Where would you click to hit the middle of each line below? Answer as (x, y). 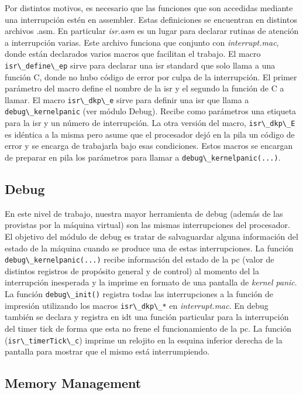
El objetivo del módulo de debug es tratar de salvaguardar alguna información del (151, 236)
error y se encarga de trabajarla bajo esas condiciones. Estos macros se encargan (149, 146)
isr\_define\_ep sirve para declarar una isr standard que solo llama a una (140, 65)
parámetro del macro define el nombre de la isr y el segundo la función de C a (144, 88)
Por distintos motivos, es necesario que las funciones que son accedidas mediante (149, 8)
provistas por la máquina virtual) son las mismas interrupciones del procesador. (147, 225)
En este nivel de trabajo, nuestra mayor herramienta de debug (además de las (144, 213)
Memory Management (73, 383)
